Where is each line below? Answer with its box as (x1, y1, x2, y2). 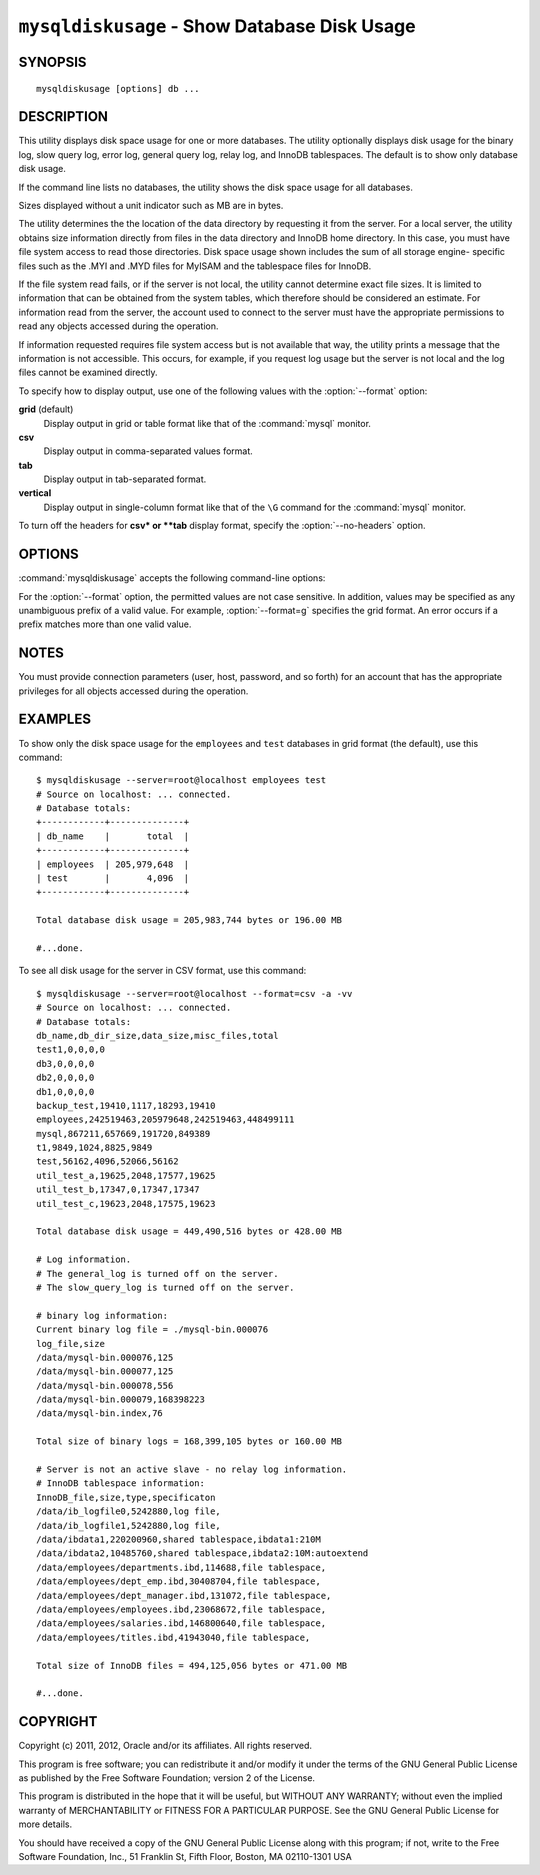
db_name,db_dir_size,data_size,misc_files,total (36, 1030, 279, 1041)
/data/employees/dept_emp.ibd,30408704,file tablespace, (36, 1576, 322, 1587)
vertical (18, 487, 52, 499)
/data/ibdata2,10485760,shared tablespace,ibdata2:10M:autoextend (36, 1548, 369, 1559)
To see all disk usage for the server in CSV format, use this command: (18, 965, 307, 977)
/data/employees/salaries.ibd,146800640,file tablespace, (36, 1618, 327, 1629)
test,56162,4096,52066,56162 (36, 1156, 179, 1167)
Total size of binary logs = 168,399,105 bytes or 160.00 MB (36, 1436, 342, 1447)
